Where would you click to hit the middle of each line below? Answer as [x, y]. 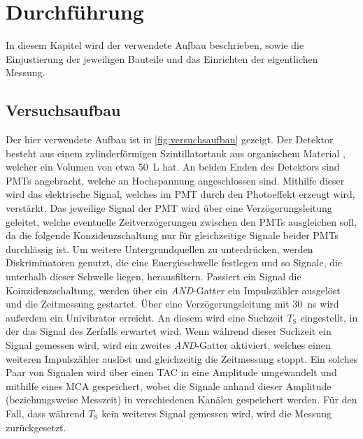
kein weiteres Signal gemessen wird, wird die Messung [217, 413]
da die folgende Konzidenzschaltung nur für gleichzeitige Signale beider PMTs [172, 235]
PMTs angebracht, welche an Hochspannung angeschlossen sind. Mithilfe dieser [175, 180]
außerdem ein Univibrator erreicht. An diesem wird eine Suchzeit [145, 317]
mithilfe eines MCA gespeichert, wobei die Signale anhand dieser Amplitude [169, 386]
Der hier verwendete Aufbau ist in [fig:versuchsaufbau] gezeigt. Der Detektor [170, 139]
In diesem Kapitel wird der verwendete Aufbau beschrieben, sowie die [155, 45]
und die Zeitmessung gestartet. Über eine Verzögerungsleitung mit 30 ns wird [172, 304]
